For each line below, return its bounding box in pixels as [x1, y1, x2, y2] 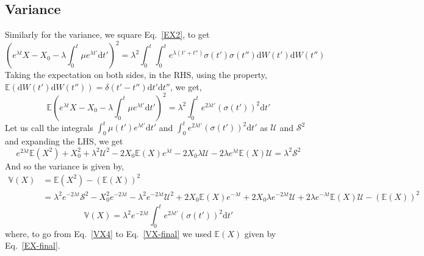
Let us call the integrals [5, 121, 93, 133]
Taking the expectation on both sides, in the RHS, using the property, [5, 68, 267, 81]
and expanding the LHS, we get [5, 135, 123, 148]
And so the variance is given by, [5, 159, 124, 172]
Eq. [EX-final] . [5, 239, 60, 252]
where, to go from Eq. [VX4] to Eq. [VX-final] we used [5, 227, 212, 240]
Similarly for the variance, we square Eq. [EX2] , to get [5, 28, 210, 41]
